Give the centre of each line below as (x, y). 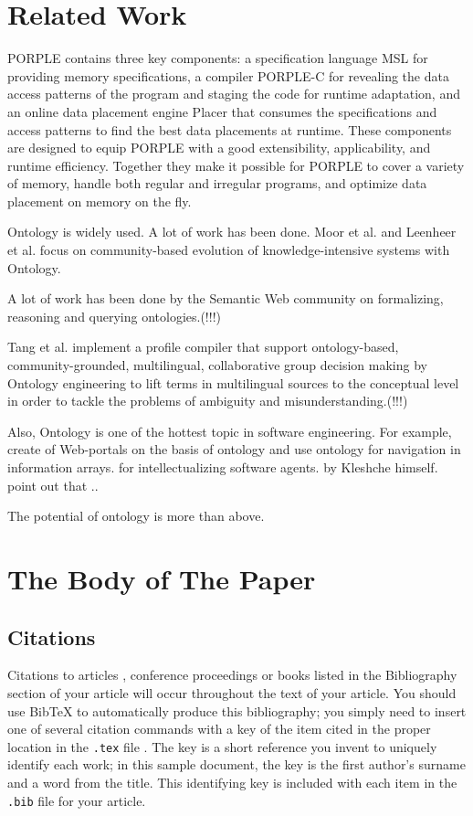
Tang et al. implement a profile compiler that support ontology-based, (203, 347)
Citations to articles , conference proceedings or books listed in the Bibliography (232, 675)
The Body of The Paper (162, 578)
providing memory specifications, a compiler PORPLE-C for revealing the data (228, 75)
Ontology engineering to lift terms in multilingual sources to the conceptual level (233, 382)
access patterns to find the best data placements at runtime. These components (230, 129)
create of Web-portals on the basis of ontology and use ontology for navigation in (234, 449)
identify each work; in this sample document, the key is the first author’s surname (236, 764)
